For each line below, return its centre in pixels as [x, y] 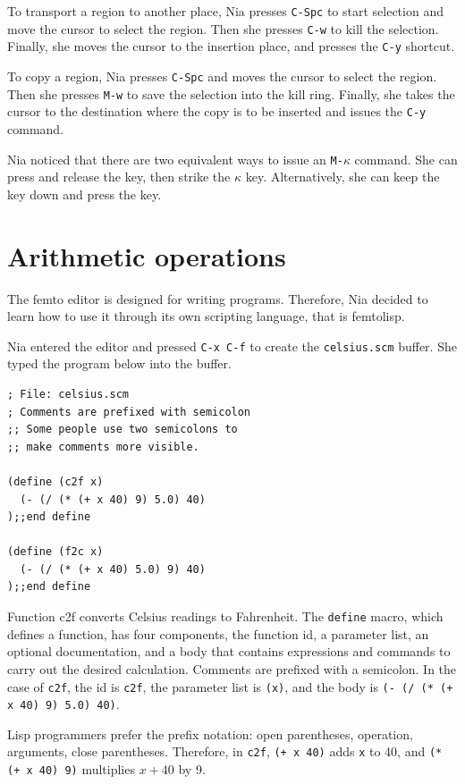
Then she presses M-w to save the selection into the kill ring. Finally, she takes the [231, 93]
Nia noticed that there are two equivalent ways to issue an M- [175, 159]
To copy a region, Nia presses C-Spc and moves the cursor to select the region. [222, 76]
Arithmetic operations [147, 255]
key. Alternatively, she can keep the [342, 177]
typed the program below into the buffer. [119, 363]
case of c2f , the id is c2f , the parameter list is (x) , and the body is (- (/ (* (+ [230, 686]
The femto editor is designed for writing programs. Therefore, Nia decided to [218, 298]
